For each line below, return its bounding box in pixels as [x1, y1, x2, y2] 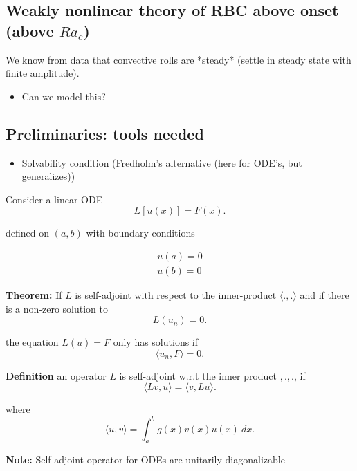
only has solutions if [113, 335, 199, 349]
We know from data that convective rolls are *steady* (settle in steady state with [6, 52, 351, 66]
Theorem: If [6, 288, 62, 302]
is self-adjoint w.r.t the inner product [119, 368, 277, 382]
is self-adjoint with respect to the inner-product [75, 288, 277, 302]
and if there [300, 288, 349, 302]
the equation [6, 335, 59, 349]
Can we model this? [21, 89, 106, 103]
